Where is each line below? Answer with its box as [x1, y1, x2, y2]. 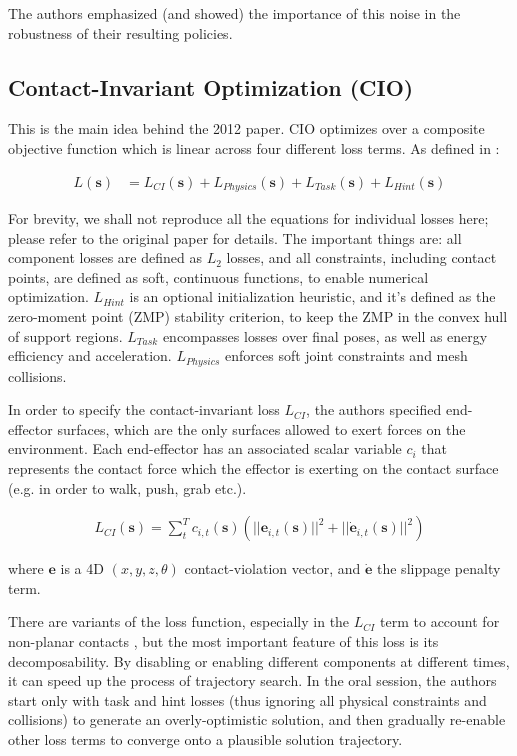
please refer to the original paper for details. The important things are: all [8, 227, 462, 248]
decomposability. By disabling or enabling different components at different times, [8, 650, 510, 671]
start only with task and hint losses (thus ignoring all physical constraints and [8, 689, 487, 710]
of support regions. [8, 325, 123, 346]
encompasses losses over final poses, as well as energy [162, 325, 488, 346]
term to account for [380, 611, 500, 632]
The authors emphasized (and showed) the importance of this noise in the [8, 3, 461, 23]
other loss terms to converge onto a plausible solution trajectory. [8, 729, 403, 750]
